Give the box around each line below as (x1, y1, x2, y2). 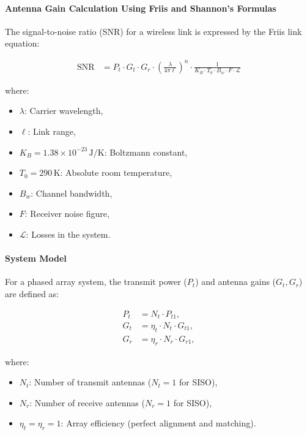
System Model (5, 252, 67, 265)
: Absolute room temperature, (60, 166, 172, 179)
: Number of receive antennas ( (29, 396, 145, 409)
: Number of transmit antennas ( (29, 376, 152, 388)
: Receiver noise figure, (24, 207, 109, 220)
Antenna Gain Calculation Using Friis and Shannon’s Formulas (5, 1, 276, 14)
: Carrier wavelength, (24, 104, 103, 117)
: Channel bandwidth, (31, 186, 113, 199)
